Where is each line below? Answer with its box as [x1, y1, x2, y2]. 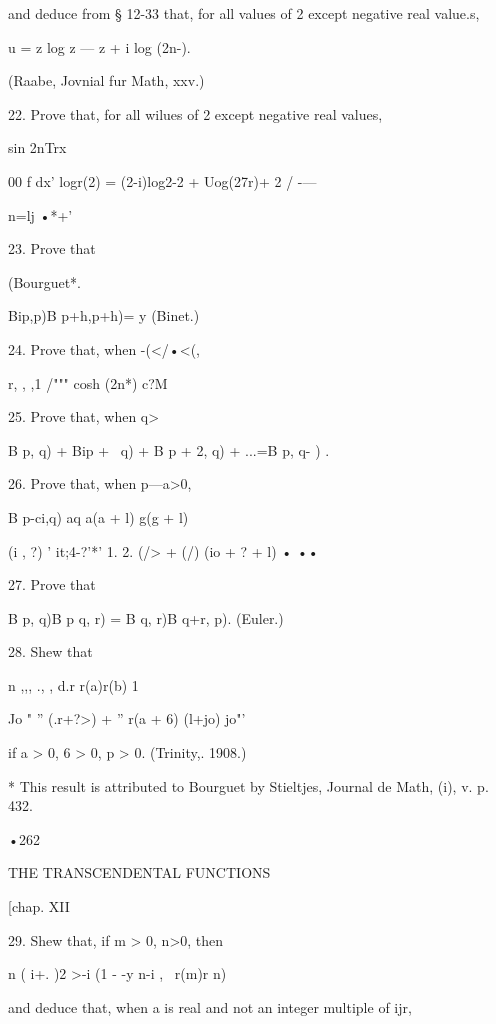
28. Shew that [8, 641, 93, 662]
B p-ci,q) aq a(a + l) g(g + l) [8, 506, 189, 527]
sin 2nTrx [8, 137, 67, 158]
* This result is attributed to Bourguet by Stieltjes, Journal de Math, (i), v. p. [8, 775, 489, 796]
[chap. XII [8, 896, 70, 917]
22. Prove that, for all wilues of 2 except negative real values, [8, 103, 383, 124]
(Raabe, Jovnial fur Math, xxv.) [8, 70, 205, 91]
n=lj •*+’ [8, 204, 73, 225]
